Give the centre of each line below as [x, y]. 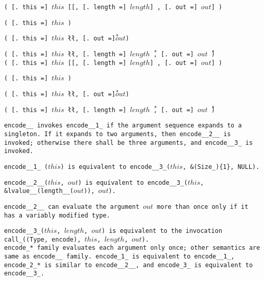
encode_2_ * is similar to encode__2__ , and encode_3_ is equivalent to [128, 265]
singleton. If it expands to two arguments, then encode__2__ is [117, 134]
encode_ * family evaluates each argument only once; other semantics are [132, 248]
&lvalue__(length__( [39, 191]
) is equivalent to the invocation [162, 231]
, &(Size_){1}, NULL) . [221, 167]
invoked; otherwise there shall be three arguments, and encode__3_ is [128, 143]
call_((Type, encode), [43, 239]
